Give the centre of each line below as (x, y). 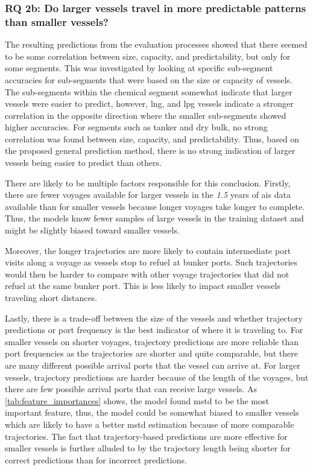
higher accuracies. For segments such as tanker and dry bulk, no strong (136, 127)
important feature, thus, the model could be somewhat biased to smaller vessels (152, 412)
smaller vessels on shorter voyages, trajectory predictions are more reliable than (152, 341)
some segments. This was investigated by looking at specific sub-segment (139, 68)
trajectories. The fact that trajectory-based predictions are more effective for (146, 436)
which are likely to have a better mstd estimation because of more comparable (150, 424)
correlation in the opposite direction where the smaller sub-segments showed (146, 115)
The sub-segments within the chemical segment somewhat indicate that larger (149, 91)
